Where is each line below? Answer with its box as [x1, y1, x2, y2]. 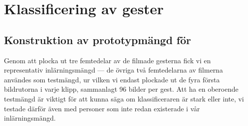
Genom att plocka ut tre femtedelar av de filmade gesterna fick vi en [4, 55, 211, 65]
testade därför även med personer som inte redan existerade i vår [4, 103, 200, 113]
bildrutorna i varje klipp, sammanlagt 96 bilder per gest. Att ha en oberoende [4, 84, 239, 94]
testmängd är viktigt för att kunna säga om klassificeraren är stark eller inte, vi [4, 93, 244, 103]
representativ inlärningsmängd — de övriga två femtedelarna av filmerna [4, 65, 223, 75]
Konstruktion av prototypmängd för [4, 32, 191, 47]
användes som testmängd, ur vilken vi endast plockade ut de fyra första [4, 74, 220, 84]
